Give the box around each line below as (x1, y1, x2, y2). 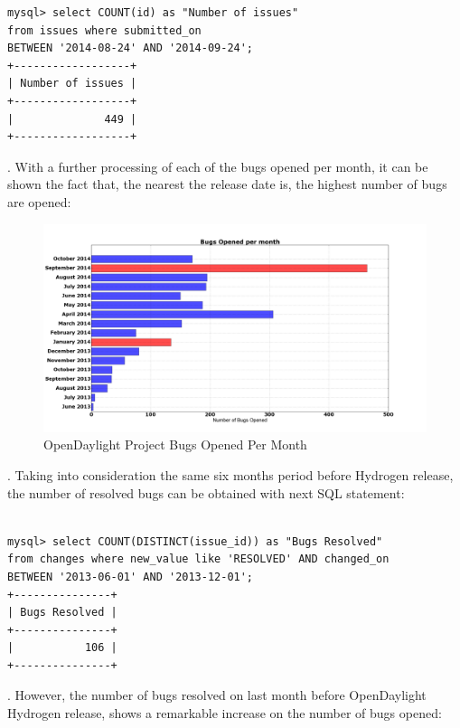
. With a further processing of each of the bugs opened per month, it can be (7, 156, 428, 175)
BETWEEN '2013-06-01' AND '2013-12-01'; (7, 570, 254, 583)
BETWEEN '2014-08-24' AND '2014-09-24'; (7, 42, 254, 55)
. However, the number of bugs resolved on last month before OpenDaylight (7, 685, 427, 704)
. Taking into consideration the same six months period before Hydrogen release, (7, 465, 454, 484)
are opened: (7, 192, 71, 211)
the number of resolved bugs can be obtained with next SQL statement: (7, 483, 405, 502)
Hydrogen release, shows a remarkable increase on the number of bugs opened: (7, 704, 442, 723)
